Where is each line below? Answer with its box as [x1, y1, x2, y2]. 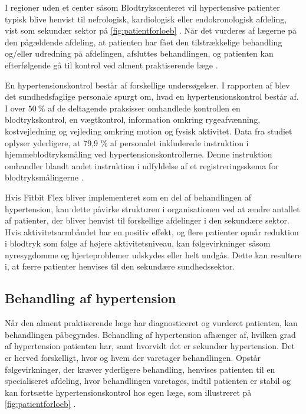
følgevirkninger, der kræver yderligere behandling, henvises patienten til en [5, 363, 275, 375]
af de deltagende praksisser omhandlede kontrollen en [48, 101, 241, 114]
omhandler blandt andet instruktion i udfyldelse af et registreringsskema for [5, 159, 279, 172]
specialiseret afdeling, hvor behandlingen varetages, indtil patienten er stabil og [5, 374, 291, 387]
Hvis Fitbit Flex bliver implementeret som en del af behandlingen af [5, 190, 251, 203]
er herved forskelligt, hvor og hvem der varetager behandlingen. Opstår [5, 351, 261, 364]
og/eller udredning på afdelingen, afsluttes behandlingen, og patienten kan [5, 47, 274, 60]
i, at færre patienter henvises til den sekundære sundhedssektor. [5, 260, 235, 272]
